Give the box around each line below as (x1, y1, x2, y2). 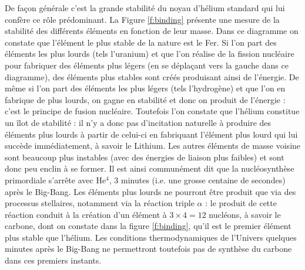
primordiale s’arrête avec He (5, 173, 106, 186)
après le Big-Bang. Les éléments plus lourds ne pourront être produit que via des (5, 185, 296, 197)
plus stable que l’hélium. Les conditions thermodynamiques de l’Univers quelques (5, 231, 297, 243)
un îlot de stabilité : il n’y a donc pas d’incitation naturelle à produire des (5, 116, 272, 128)
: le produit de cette (205, 197, 277, 209)
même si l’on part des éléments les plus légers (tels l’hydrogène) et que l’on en (5, 82, 286, 94)
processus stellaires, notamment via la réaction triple (5, 197, 195, 209)
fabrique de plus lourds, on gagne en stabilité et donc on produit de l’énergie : (5, 93, 286, 105)
